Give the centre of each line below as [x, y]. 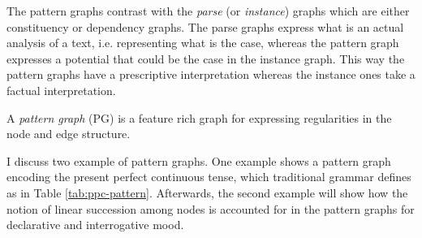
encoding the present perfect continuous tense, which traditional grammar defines [209, 177]
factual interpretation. [61, 90]
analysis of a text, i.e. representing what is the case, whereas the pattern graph [203, 43]
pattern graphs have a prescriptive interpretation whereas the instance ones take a [211, 74]
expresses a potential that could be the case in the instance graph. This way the [206, 58]
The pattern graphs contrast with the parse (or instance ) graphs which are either [208, 11]
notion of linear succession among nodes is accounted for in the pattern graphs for [211, 208]
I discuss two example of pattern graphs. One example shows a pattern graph [199, 160]
